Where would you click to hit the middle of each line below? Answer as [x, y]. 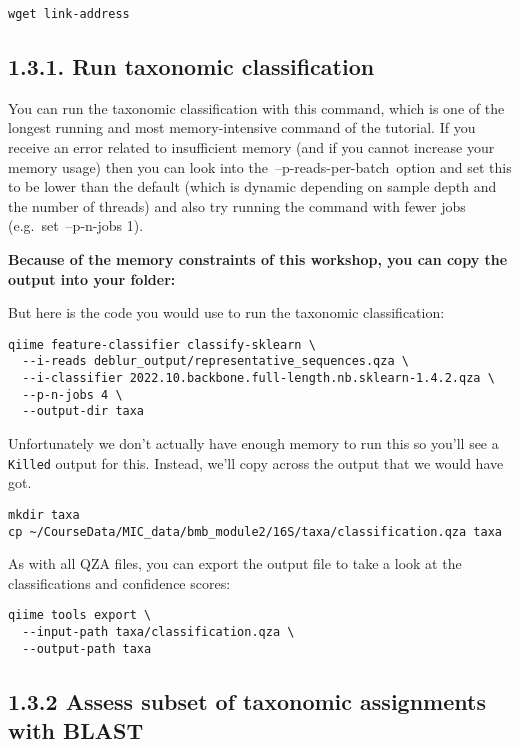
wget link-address [69, 14]
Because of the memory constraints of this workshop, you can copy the [258, 259]
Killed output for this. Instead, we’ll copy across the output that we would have [256, 462]
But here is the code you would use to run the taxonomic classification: [226, 312]
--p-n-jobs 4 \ [72, 394]
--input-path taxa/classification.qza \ [158, 632]
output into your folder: [92, 278]
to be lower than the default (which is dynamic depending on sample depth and [252, 186]
